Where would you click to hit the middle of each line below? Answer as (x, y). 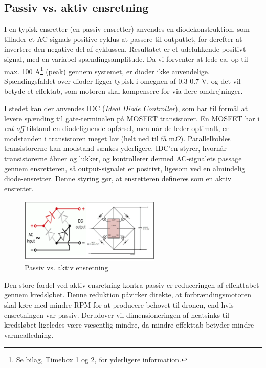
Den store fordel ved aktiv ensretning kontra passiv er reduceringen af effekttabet (132, 284)
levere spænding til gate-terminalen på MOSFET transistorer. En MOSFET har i (132, 118)
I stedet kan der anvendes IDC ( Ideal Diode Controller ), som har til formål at (126, 108)
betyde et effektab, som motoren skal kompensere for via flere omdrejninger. (124, 91)
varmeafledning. (29, 334)
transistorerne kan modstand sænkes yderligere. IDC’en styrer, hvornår (116, 148)
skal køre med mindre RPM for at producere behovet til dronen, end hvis (119, 304)
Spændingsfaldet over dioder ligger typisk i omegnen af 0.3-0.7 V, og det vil (123, 81)
